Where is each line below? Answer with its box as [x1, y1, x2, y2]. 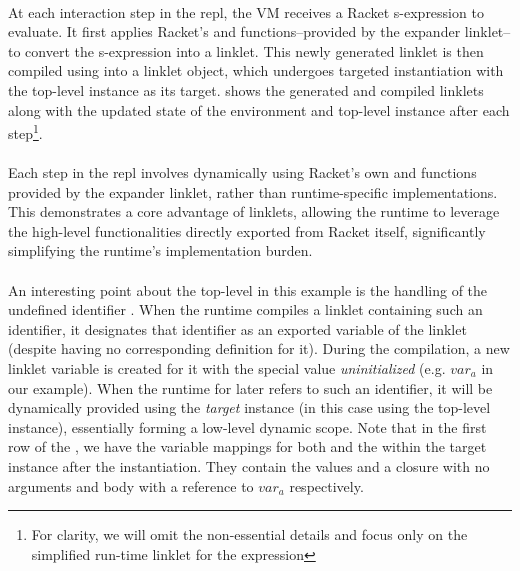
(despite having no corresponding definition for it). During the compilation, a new [8, 338, 510, 359]
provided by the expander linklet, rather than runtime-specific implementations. [8, 181, 498, 202]
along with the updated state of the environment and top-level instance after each [8, 99, 510, 120]
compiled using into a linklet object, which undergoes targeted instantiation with [8, 60, 504, 81]
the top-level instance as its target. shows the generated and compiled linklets [8, 79, 484, 100]
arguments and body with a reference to [8, 475, 254, 496]
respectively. [289, 475, 364, 496]
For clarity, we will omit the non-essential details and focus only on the [31, 524, 468, 545]
